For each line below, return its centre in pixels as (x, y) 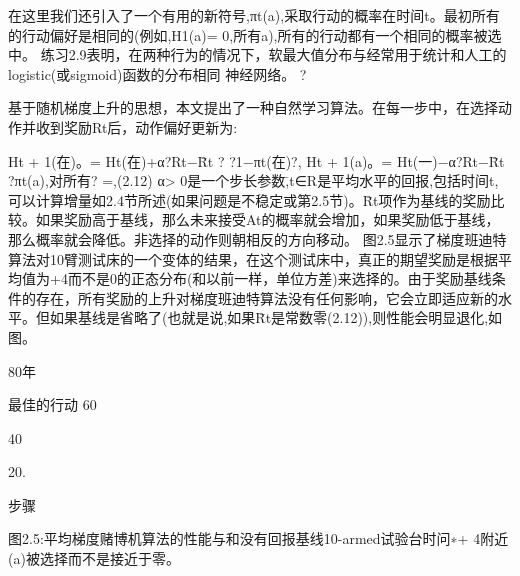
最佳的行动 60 (52, 404)
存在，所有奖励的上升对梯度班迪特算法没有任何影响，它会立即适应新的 (266, 297)
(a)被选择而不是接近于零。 (94, 558)
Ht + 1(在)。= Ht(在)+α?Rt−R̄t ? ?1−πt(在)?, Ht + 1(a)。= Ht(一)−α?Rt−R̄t (256, 160)
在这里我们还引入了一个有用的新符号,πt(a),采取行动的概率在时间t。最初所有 (254, 15)
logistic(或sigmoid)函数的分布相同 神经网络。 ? (157, 73)
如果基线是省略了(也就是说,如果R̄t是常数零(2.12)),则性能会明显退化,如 (276, 317)
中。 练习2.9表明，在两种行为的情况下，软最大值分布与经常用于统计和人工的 (257, 54)
